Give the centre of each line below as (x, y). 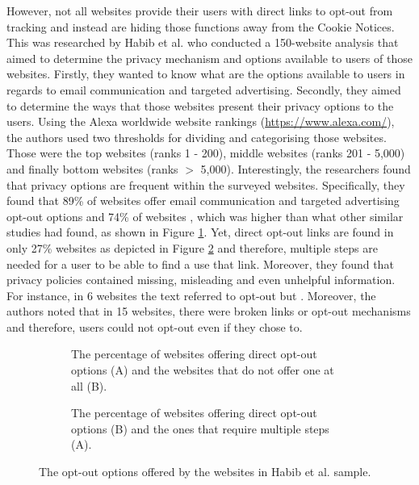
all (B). (89, 385)
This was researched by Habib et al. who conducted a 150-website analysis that (203, 42)
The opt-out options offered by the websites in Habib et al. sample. (205, 472)
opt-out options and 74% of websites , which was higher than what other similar (205, 216)
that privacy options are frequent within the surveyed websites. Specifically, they (206, 184)
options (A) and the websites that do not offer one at (203, 370)
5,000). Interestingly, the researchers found (306, 168)
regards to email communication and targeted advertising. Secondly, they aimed (204, 89)
